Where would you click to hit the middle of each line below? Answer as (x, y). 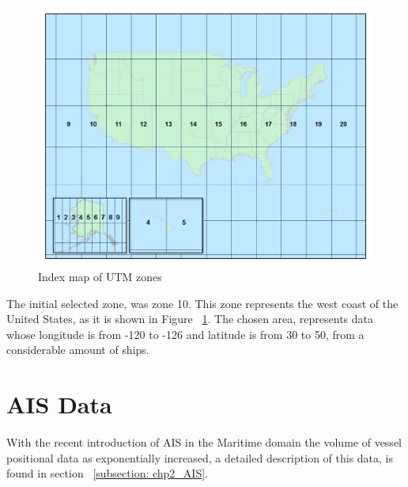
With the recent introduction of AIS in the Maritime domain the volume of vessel (204, 442)
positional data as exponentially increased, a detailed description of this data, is (200, 457)
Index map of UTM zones (100, 277)
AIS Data (59, 404)
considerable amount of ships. (78, 350)
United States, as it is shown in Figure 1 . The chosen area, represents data (190, 319)
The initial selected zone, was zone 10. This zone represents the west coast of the (202, 303)
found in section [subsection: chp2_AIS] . (108, 473)
